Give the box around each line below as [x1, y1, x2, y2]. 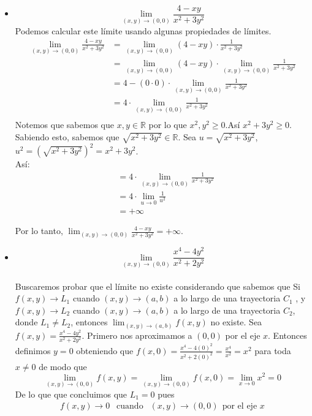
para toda [254, 344, 291, 357]
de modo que [39, 360, 87, 373]
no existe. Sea [210, 316, 262, 328]
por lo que [148, 118, 187, 131]
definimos [15, 344, 51, 357]
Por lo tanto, [15, 224, 63, 237]
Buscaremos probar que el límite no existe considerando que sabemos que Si [15, 279, 300, 292]
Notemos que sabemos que [15, 118, 114, 131]
